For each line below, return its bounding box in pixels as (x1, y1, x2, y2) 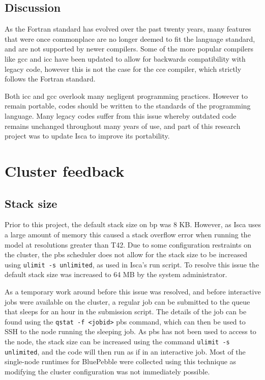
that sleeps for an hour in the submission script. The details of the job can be (5, 306, 247, 317)
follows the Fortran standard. (5, 73, 96, 84)
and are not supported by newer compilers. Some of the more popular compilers (5, 43, 253, 54)
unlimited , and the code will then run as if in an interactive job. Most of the (5, 346, 246, 357)
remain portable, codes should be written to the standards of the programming (5, 100, 251, 111)
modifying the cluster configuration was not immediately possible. (5, 366, 210, 376)
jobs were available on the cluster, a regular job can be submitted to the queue (5, 296, 250, 307)
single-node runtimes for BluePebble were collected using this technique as (5, 356, 237, 367)
